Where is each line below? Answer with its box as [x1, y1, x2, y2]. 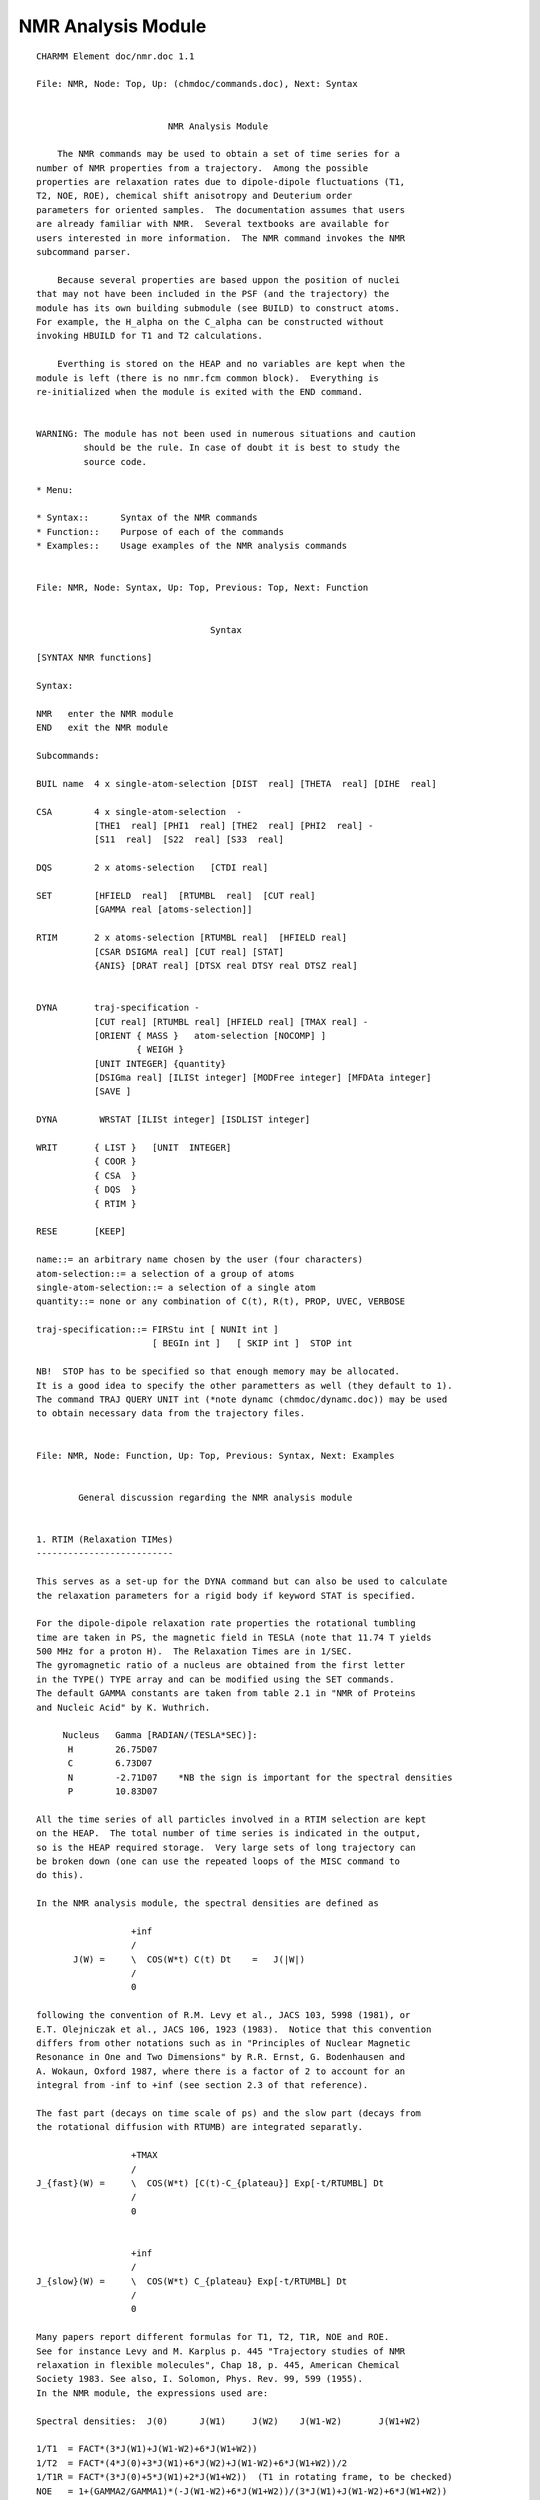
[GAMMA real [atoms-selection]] [93, 904, 253, 915]
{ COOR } [93, 1156, 137, 1167]
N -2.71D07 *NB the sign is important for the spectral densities [67, 1771, 453, 1783]
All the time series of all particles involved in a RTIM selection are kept [36, 1813, 427, 1825]
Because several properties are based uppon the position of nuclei [56, 274, 400, 285]
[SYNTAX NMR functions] [36, 652, 153, 664]
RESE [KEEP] [36, 1226, 127, 1237]
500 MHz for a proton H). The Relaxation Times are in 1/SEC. [36, 1646, 353, 1657]
